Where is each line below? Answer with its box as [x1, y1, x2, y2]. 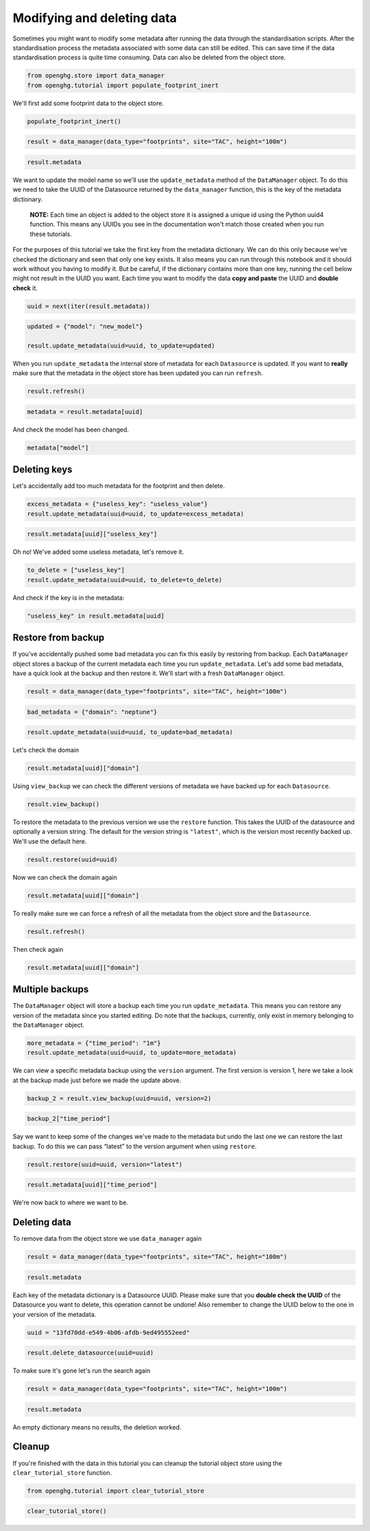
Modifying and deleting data [12, 10, 177, 25]
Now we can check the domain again [12, 873, 118, 881]
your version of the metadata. [12, 1310, 97, 1318]
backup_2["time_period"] [27, 1115, 111, 1123]
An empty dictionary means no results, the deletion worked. [12, 1423, 182, 1431]
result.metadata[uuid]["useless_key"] [27, 530, 158, 538]
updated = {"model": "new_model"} [27, 323, 143, 331]
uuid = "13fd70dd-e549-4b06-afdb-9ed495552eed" [27, 1329, 190, 1336]
